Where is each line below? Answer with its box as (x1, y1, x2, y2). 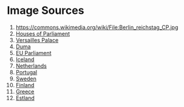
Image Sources (7, 4, 84, 18)
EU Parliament (15, 49, 52, 56)
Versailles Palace (15, 36, 59, 44)
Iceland (15, 56, 35, 63)
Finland (15, 81, 35, 88)
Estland (15, 94, 35, 102)
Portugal (15, 68, 38, 76)
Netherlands (15, 62, 47, 70)
